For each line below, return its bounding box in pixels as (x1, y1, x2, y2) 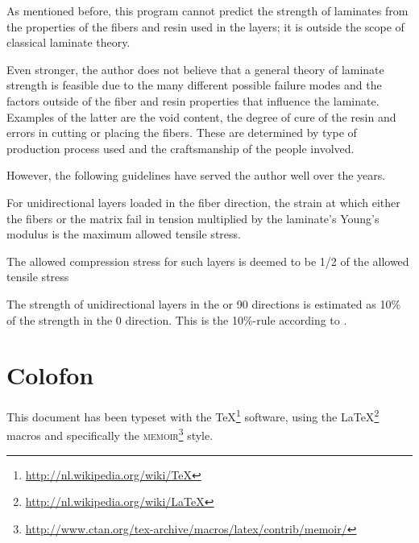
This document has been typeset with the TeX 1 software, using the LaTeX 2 (6, 406, 380, 425)
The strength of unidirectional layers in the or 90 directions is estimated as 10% (6, 295, 401, 312)
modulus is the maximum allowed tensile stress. (6, 226, 241, 242)
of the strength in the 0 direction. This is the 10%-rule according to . (6, 311, 347, 328)
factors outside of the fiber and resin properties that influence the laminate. (6, 92, 380, 109)
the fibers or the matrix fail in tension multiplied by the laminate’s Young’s (6, 209, 380, 226)
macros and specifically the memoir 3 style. (6, 425, 214, 444)
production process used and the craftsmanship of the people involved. (6, 139, 355, 156)
